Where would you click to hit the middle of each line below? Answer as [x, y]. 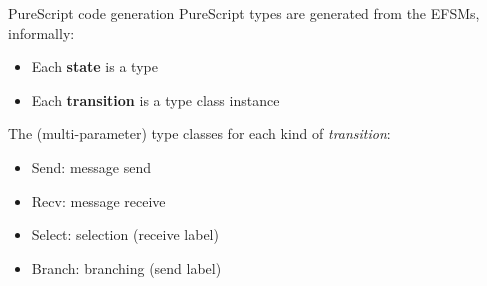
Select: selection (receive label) [125, 234]
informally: [41, 32]
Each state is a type [94, 66]
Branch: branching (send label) [126, 267]
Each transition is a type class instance [155, 99]
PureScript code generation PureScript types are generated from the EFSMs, [244, 13]
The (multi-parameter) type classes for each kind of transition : [199, 133]
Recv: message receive [98, 200]
